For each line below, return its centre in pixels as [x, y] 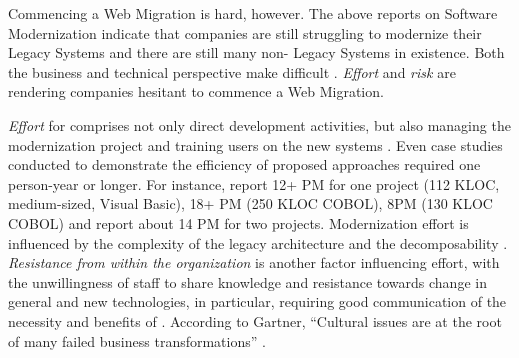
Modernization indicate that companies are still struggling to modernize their [245, 32]
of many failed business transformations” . [137, 340]
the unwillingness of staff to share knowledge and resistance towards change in [247, 281]
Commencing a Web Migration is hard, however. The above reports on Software [253, 13]
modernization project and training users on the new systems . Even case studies [255, 144]
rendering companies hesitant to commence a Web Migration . [196, 91]
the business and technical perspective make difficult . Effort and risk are [232, 71]
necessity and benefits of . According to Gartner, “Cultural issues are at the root [255, 320]
